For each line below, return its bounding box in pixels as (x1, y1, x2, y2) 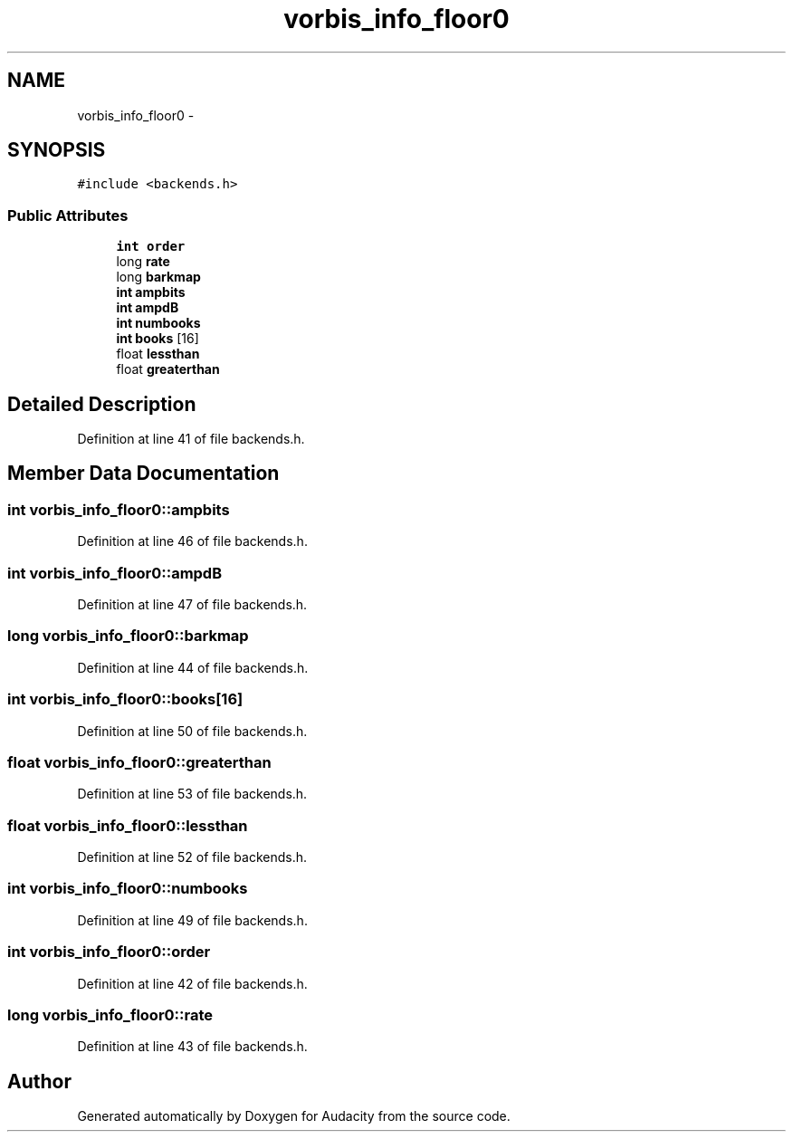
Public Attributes (7, 206, 129, 225)
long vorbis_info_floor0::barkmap (7, 627, 249, 646)
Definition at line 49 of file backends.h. (77, 912, 308, 928)
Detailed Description (7, 392, 196, 416)
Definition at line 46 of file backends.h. (77, 533, 308, 550)
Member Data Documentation (7, 462, 280, 485)
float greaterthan (116, 361, 220, 378)
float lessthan (116, 346, 200, 362)
